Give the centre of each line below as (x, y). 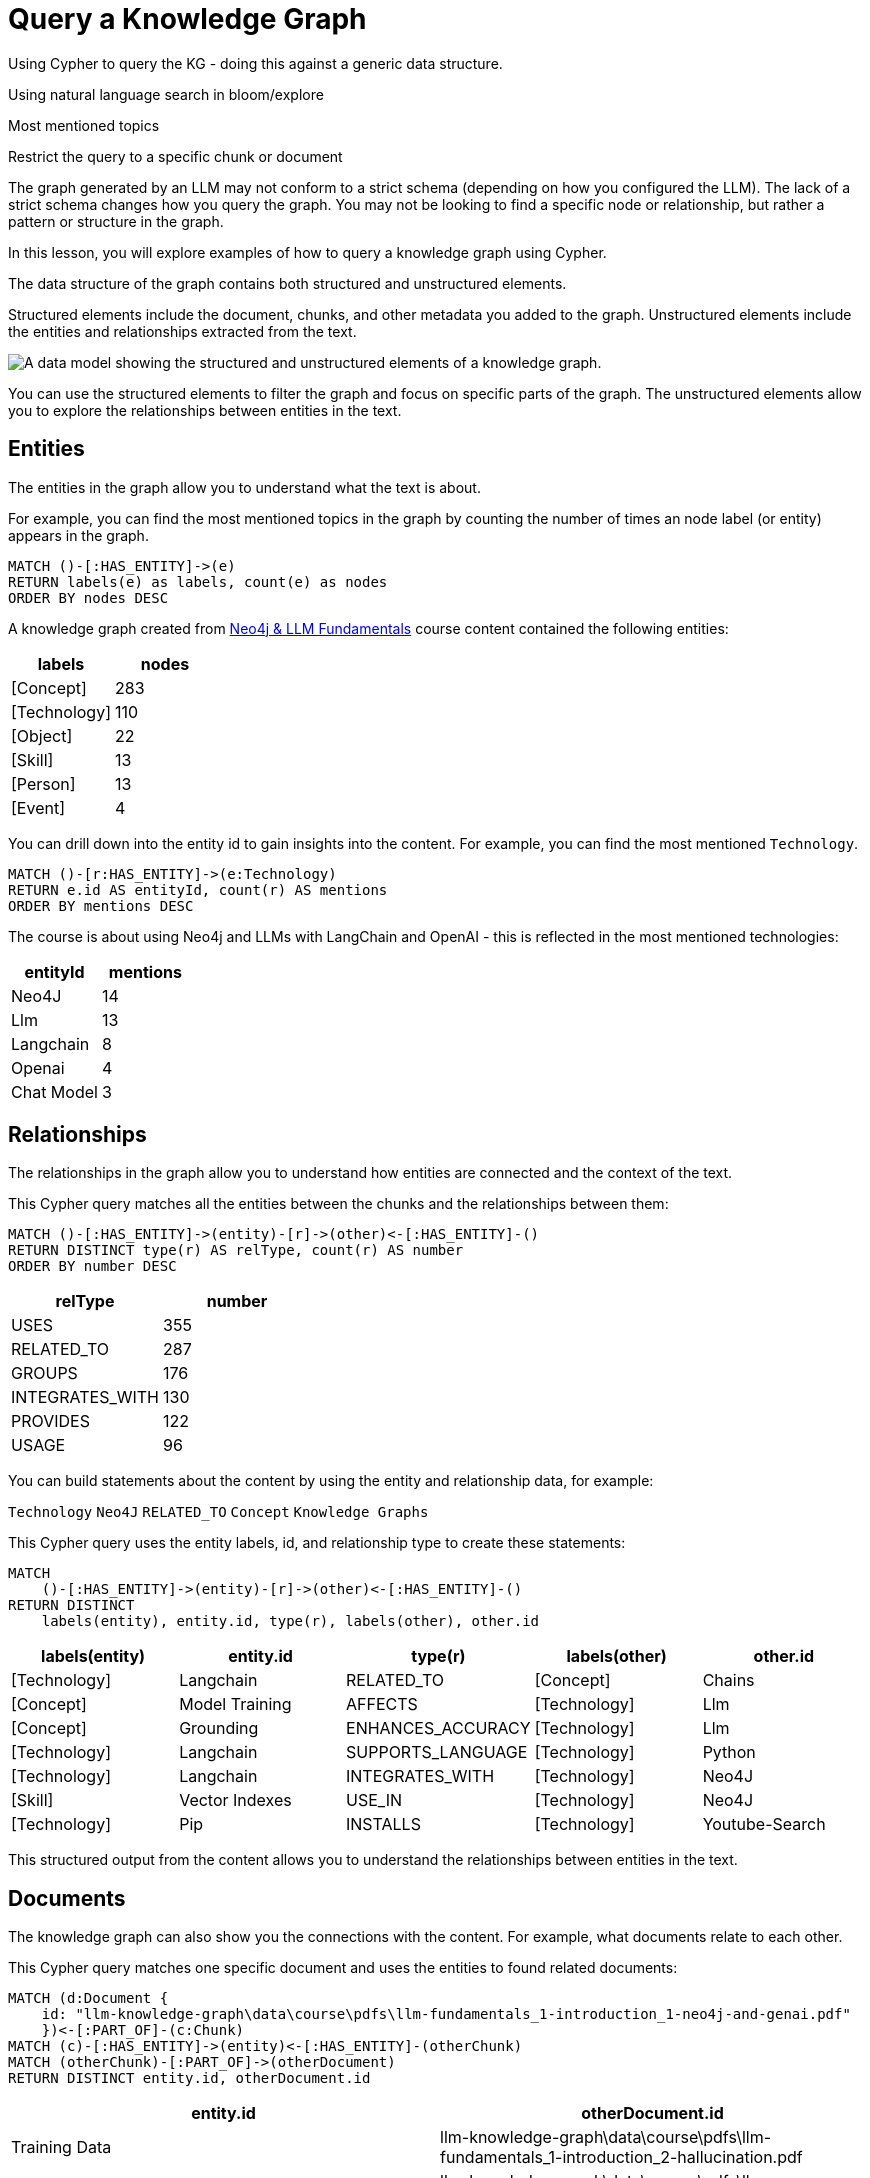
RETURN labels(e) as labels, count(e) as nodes (198, 581)
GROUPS (44, 1373)
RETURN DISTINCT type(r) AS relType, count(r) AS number (236, 1250)
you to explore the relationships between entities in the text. (205, 410)
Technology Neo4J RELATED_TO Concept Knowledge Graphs (218, 1512)
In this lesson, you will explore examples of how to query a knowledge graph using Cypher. (307, 252)
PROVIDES (50, 1421)
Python (729, 1752)
